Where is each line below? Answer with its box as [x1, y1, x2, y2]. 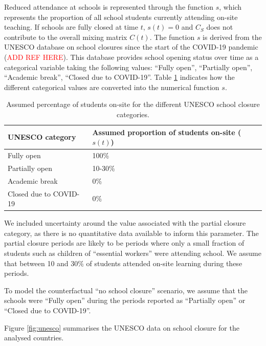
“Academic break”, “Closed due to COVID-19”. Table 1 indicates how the [4, 72, 235, 82]
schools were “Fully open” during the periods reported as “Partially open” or [4, 295, 246, 306]
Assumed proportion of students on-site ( [92, 126, 241, 137]
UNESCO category [8, 132, 76, 142]
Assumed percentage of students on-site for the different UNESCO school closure [6, 99, 260, 110]
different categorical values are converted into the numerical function [4, 81, 219, 92]
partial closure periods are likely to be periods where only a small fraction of [4, 237, 245, 248]
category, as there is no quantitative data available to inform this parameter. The [4, 227, 259, 238]
